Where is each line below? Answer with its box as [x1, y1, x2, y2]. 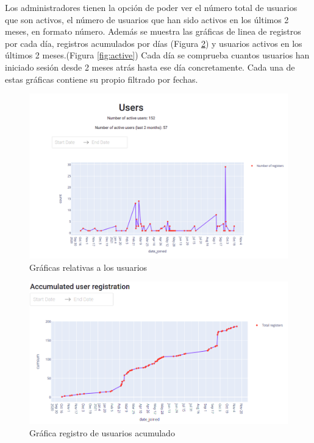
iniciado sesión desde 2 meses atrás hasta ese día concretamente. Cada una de [5, 60, 295, 73]
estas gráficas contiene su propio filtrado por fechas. [5, 72, 198, 85]
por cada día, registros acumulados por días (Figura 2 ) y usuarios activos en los [5, 37, 302, 49]
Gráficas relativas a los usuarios [29, 260, 148, 273]
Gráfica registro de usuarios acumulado [29, 426, 175, 439]
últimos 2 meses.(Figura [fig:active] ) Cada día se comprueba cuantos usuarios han [5, 49, 310, 61]
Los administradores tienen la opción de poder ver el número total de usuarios [5, 1, 298, 13]
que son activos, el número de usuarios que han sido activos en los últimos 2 [5, 13, 289, 26]
